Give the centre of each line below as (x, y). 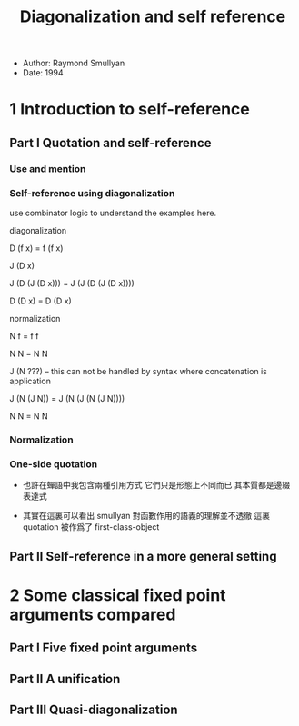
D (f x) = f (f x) (36, 248)
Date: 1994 (43, 73)
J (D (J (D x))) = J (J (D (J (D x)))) (72, 283)
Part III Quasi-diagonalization (94, 709)
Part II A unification (65, 679)
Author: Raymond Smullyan (74, 63)
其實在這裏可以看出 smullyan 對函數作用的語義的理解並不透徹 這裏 (146, 516)
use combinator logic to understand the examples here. (113, 213)
